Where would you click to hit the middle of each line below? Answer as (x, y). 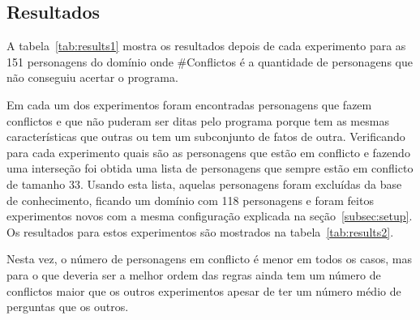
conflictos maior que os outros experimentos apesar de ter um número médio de (204, 290)
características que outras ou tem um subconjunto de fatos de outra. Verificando (206, 137)
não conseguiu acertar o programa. (92, 77)
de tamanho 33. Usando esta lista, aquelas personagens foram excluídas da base (204, 183)
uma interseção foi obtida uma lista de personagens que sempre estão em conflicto (210, 168)
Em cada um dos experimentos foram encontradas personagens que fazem (189, 104)
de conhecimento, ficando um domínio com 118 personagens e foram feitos (190, 200)
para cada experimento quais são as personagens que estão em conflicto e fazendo (208, 152)
